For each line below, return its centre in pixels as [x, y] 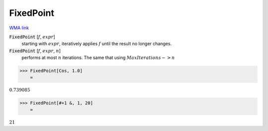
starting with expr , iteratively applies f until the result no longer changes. [97, 44]
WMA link [19, 28]
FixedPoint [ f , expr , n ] [35, 51]
